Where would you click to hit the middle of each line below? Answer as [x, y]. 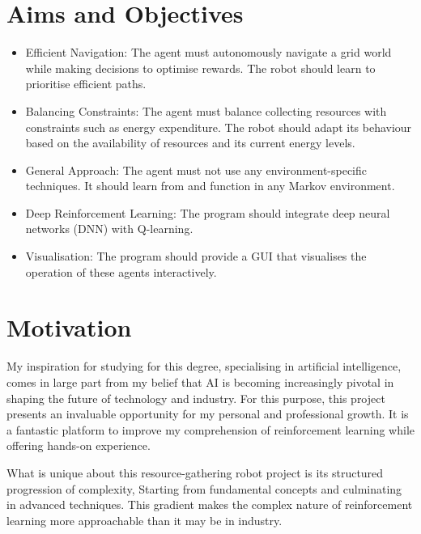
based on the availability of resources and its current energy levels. [190, 143]
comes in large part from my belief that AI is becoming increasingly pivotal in [200, 381]
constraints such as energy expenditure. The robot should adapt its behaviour [219, 127]
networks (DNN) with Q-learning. [109, 229]
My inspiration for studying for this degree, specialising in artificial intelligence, [204, 366]
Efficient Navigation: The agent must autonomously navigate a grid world [208, 52]
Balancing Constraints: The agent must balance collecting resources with [206, 110]
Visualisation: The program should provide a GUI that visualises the [196, 256]
